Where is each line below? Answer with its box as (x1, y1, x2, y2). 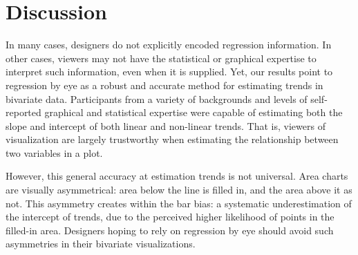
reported (6, 105, 41, 120)
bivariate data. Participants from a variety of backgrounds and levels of (6, 91, 308, 106)
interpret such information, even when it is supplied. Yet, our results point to (6, 64, 333, 79)
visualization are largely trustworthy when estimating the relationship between (6, 132, 339, 147)
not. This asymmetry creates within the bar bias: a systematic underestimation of (6, 196, 352, 210)
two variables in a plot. (6, 145, 103, 160)
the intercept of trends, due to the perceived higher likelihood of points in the (6, 209, 335, 224)
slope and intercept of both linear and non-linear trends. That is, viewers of (6, 118, 326, 133)
